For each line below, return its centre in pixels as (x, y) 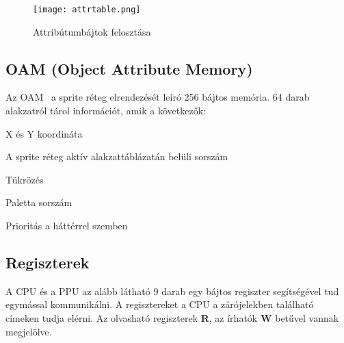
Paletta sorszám (39, 202)
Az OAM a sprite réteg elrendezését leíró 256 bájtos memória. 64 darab (158, 97)
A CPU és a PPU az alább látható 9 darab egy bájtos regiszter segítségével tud (172, 291)
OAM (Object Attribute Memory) (129, 68)
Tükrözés (25, 179)
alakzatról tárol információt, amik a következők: (106, 111)
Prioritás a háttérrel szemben (67, 226)
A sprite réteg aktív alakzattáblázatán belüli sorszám (117, 156)
